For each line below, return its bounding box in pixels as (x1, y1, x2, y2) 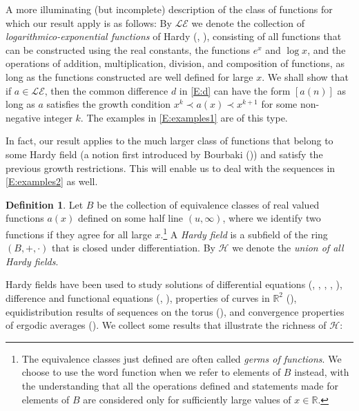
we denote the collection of (191, 15, 304, 30)
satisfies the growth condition (46, 97, 171, 111)
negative (6, 110, 41, 124)
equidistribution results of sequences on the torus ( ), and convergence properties (6, 304, 345, 318)
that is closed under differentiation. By (52, 240, 215, 255)
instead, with (294, 365, 349, 379)
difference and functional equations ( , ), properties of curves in (6, 290, 270, 305)
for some (261, 97, 298, 111)
